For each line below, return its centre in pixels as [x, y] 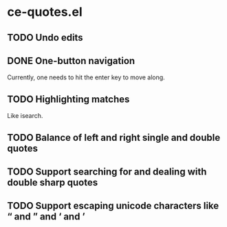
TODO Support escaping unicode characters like [113, 206]
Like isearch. [25, 116]
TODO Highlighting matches [68, 99]
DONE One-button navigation [71, 60]
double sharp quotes [53, 182]
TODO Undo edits [45, 38]
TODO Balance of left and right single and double [114, 138]
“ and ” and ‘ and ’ [46, 217]
